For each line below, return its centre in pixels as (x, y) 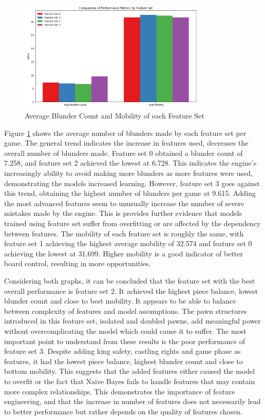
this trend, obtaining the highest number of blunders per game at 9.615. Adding (130, 193)
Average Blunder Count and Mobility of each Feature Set (115, 116)
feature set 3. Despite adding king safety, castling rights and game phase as (122, 351)
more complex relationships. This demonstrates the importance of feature (120, 391)
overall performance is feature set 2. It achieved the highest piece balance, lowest (131, 291)
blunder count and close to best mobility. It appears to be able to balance (120, 301)
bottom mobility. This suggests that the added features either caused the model (130, 371)
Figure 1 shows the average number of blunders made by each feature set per (125, 133)
